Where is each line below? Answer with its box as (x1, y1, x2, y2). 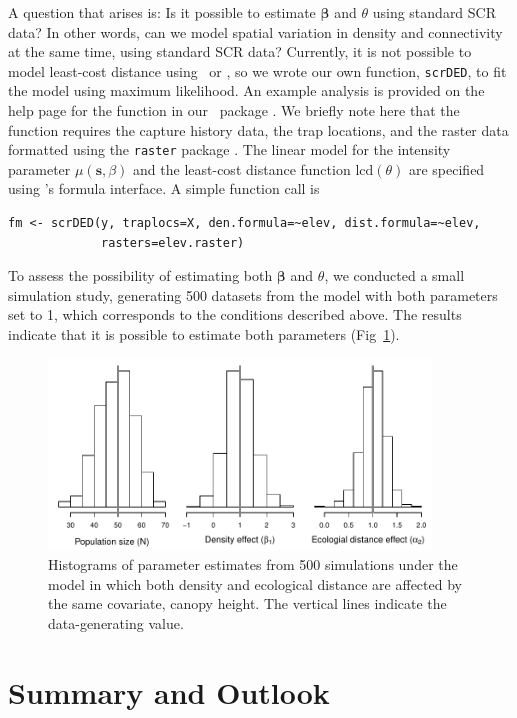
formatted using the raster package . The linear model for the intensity (8, 139, 451, 160)
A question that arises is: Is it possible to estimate (8, 2, 316, 22)
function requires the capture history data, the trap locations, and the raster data (8, 119, 509, 140)
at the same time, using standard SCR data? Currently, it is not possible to (8, 41, 472, 62)
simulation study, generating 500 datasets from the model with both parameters (8, 284, 498, 305)
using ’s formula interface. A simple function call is (8, 178, 320, 199)
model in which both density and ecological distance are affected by (48, 573, 462, 594)
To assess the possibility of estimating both (8, 265, 273, 286)
